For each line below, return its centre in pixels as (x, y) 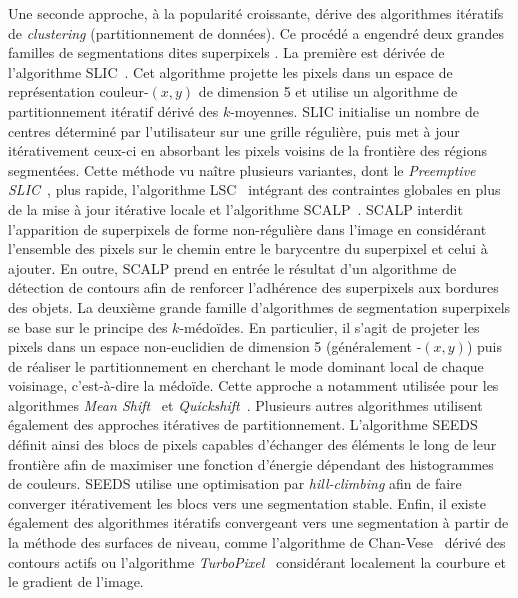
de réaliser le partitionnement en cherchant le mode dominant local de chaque (246, 365)
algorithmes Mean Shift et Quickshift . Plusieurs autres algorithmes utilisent (245, 404)
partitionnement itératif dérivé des (113, 110)
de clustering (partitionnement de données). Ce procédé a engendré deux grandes (256, 32)
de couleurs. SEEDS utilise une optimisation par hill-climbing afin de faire (235, 483)
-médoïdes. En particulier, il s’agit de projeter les (329, 326)
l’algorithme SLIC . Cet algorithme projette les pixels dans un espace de (230, 71)
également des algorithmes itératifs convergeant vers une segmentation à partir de (258, 522)
